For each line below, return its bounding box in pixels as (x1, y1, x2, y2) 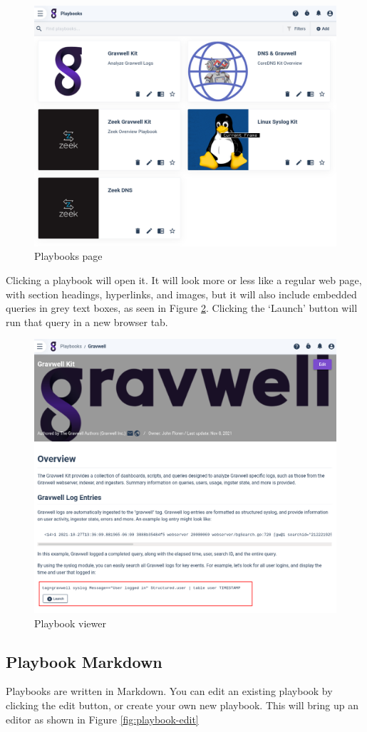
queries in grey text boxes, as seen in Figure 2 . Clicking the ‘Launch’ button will (6, 300, 358, 315)
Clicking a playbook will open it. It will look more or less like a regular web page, (6, 273, 362, 288)
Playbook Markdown (6, 650, 162, 672)
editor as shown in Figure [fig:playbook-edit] (6, 711, 199, 726)
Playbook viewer (34, 615, 106, 630)
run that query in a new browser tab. (6, 314, 168, 329)
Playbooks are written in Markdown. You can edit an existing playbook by (6, 684, 333, 699)
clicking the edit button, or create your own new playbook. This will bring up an (6, 698, 358, 713)
